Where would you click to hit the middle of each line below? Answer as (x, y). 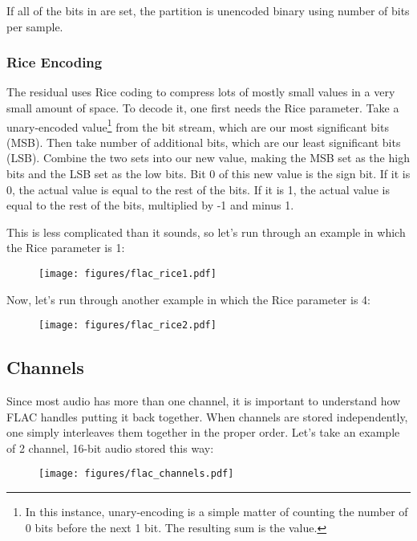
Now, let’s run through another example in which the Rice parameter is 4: (188, 299)
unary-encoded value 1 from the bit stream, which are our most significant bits (198, 125)
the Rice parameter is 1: (66, 248)
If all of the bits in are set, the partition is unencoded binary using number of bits (208, 10)
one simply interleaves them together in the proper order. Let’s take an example (203, 432)
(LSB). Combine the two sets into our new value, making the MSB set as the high (208, 158)
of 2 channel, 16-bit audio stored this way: (110, 447)
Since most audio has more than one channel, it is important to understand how (204, 401)
